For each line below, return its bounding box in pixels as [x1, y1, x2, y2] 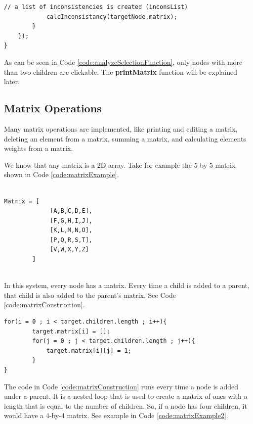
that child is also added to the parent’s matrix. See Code [4, 289, 176, 300]
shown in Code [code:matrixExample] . [4, 169, 119, 180]
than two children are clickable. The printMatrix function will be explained [4, 66, 237, 77]
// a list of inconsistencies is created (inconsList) [4, 3, 188, 10]
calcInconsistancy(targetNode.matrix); [46, 13, 177, 20]
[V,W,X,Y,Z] [50, 246, 89, 253]
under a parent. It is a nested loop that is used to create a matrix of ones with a [4, 391, 248, 401]
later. [4, 76, 20, 87]
